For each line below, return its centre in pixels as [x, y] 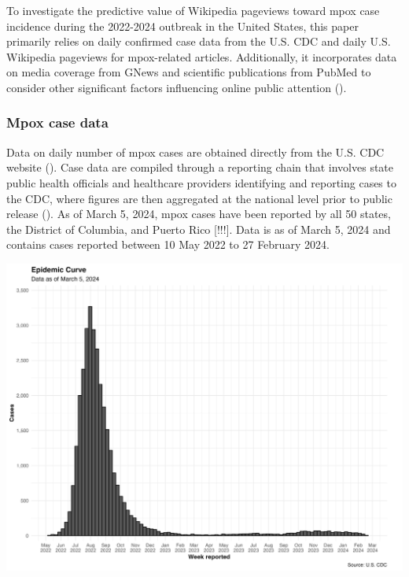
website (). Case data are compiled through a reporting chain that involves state [200, 167]
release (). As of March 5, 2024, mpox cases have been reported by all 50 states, [199, 214]
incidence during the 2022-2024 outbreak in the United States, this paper [182, 26]
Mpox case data [57, 122]
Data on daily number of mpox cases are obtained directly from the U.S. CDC [195, 152]
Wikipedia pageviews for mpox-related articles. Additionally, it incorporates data [202, 56]
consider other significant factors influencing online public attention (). [177, 87]
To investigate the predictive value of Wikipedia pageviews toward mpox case [193, 10]
